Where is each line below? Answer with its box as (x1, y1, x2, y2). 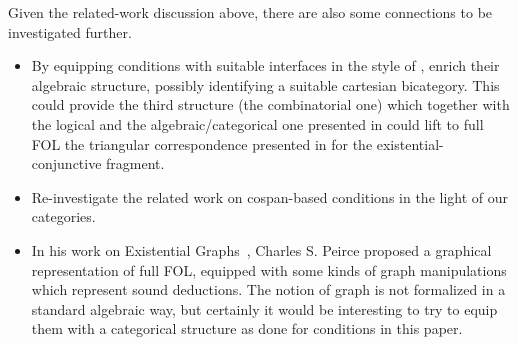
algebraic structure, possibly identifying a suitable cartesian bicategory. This (31, 74, 500, 95)
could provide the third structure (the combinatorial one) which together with (31, 94, 510, 115)
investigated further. (8, 21, 132, 42)
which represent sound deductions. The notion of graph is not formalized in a (31, 279, 506, 300)
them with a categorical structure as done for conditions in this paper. (31, 318, 463, 339)
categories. (31, 206, 96, 227)
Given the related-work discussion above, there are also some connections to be (8, 2, 493, 22)
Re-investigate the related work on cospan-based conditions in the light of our (31, 186, 509, 207)
